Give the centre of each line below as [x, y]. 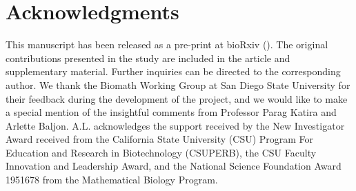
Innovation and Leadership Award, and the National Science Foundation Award [174, 166]
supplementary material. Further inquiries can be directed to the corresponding [173, 71]
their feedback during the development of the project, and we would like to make [177, 98]
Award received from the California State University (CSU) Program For [160, 139]
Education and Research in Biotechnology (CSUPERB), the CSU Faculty [161, 152]
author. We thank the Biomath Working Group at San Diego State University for [178, 84]
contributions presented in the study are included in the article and [148, 58]
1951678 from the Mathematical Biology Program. [112, 180]
